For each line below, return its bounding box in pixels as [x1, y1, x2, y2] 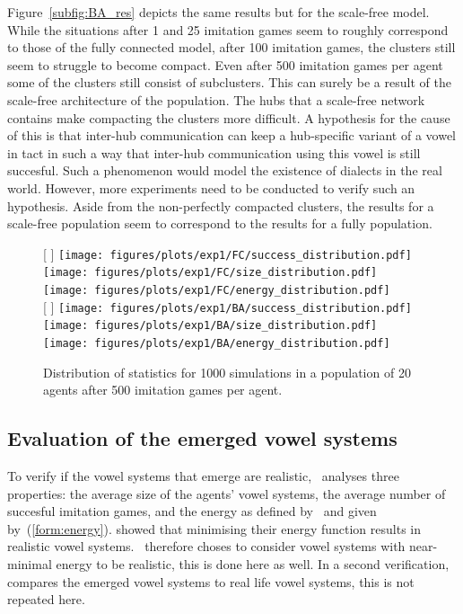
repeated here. [7, 590, 85, 609]
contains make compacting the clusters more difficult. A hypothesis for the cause [7, 108, 450, 127]
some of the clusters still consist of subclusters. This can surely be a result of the [7, 73, 451, 92]
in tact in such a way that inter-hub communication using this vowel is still [7, 143, 421, 162]
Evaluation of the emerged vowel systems [7, 424, 397, 452]
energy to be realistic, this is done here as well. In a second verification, [56, 555, 450, 574]
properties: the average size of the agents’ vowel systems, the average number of [7, 484, 446, 503]
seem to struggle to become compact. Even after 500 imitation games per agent [7, 55, 443, 74]
